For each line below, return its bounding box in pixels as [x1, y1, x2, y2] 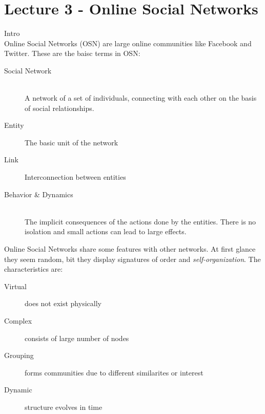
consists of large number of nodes [25, 332, 129, 343]
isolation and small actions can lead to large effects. [25, 226, 187, 237]
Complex [4, 315, 32, 326]
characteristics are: [4, 264, 63, 274]
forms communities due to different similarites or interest [25, 367, 203, 378]
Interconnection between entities [25, 172, 126, 182]
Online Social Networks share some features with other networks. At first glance [4, 243, 256, 254]
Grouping [4, 350, 34, 361]
